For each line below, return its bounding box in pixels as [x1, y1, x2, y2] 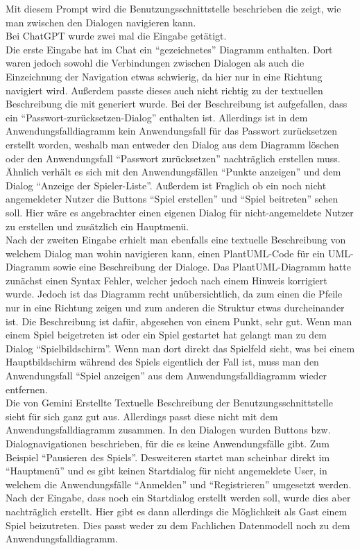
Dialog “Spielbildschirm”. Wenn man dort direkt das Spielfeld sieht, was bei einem [6, 341, 355, 355]
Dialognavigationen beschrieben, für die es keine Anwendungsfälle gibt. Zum [6, 436, 329, 450]
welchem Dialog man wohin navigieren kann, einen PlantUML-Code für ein [6, 246, 325, 260]
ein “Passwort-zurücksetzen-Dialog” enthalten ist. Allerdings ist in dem [6, 110, 308, 124]
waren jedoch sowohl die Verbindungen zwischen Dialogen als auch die [6, 55, 305, 70]
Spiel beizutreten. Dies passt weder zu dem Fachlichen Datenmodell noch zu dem [6, 517, 350, 532]
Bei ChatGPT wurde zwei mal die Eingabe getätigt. [6, 28, 227, 43]
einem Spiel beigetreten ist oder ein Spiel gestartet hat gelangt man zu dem [6, 327, 327, 342]
